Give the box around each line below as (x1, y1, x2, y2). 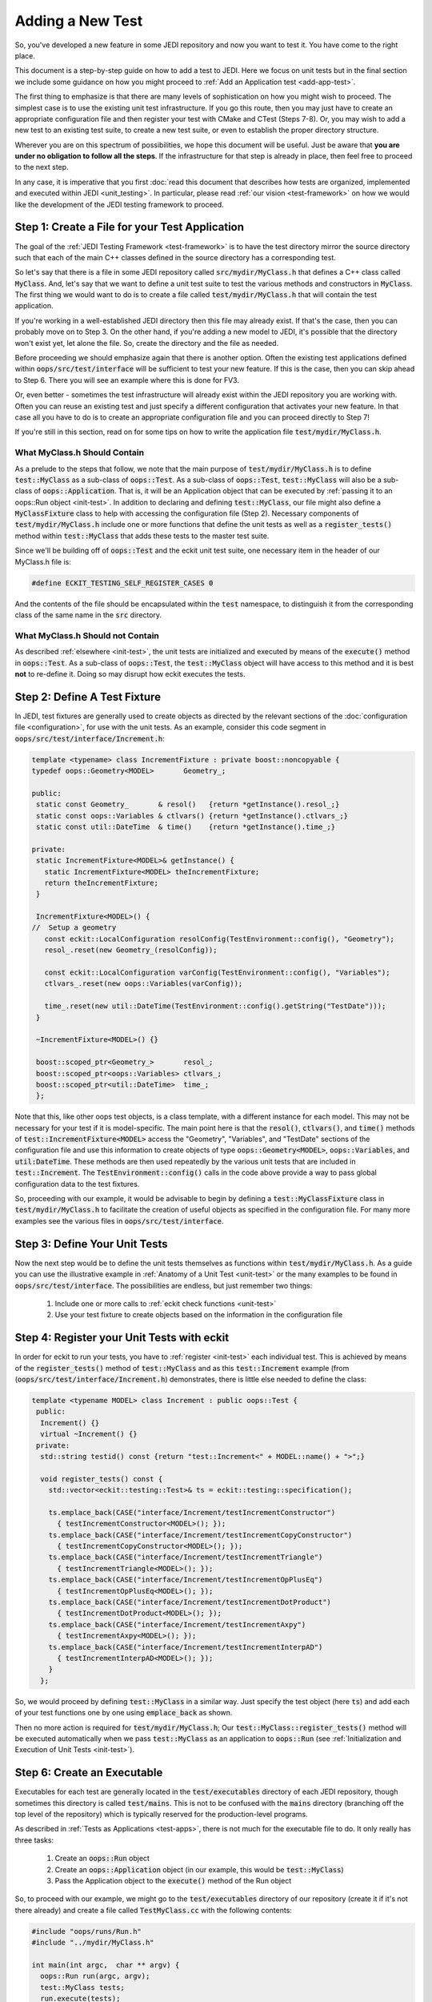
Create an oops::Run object (54, 1854, 150, 1863)
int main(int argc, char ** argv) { (31, 1960, 180, 1969)
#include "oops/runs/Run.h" (31, 1927, 142, 1936)
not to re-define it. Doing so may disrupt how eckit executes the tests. (14, 669, 246, 678)
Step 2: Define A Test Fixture (14, 689, 162, 704)
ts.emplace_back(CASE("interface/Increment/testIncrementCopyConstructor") (48, 1530, 353, 1539)
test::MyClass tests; (40, 1983, 126, 1992)
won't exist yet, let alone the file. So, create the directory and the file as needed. (14, 338, 279, 348)
